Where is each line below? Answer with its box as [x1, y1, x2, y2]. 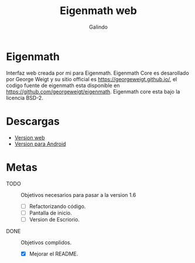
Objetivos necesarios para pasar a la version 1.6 [20, 191, 136, 198]
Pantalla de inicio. [29, 209, 72, 216]
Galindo [88, 23, 108, 30]
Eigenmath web [59, 4, 138, 18]
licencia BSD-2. [6, 94, 44, 101]
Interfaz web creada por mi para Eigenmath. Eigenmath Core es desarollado [6, 69, 189, 77]
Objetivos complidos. [20, 238, 72, 246]
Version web [14, 134, 45, 141]
